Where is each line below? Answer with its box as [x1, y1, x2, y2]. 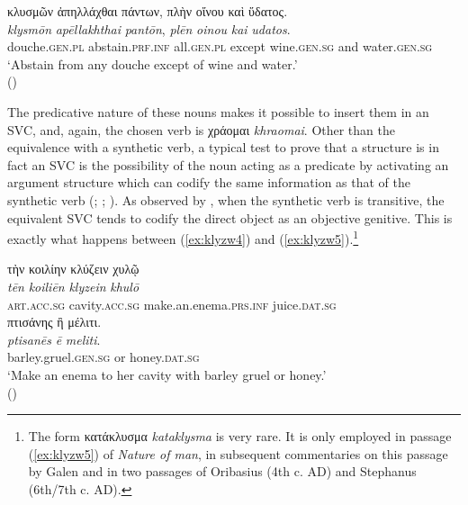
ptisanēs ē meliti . [7, 329, 101, 348]
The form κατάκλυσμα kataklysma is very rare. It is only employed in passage [28, 427, 452, 446]
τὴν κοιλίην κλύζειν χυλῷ [7, 259, 139, 278]
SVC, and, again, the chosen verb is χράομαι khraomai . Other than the [7, 120, 395, 139]
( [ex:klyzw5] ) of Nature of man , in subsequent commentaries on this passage [28, 444, 448, 463]
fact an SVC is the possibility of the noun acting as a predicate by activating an [7, 155, 449, 174]
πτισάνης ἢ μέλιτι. [7, 312, 102, 331]
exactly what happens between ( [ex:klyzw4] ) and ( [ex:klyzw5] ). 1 [7, 227, 359, 248]
